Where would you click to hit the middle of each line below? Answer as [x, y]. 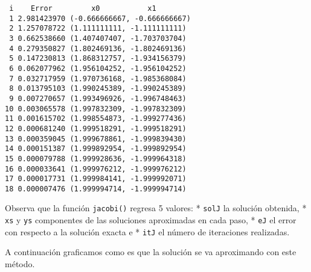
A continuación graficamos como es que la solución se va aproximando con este [151, 252]
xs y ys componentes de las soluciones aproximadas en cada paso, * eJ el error [151, 220]
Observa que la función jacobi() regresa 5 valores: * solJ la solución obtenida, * [156, 208]
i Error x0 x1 [83, 8]
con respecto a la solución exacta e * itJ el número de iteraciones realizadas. [147, 231]
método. [20, 264]
